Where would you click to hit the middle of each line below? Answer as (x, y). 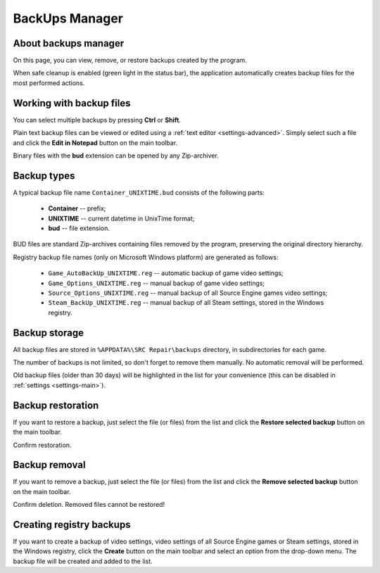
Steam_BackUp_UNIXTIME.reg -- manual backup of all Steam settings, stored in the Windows (186, 303)
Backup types (44, 176)
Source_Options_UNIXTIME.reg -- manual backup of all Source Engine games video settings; (188, 293)
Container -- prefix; (77, 208)
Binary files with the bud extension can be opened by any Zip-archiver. (116, 156)
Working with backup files (72, 103)
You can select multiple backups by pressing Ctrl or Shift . (97, 120)
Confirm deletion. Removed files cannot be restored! (89, 505)
